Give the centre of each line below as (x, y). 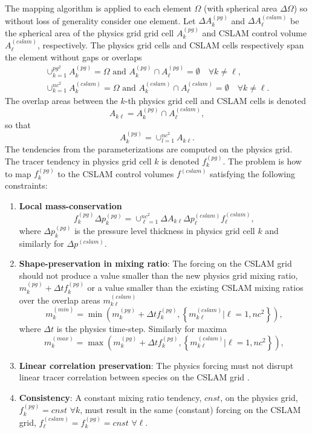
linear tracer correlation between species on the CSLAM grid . (134, 377)
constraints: (26, 185)
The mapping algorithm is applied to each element (98, 8)
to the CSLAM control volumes (116, 173)
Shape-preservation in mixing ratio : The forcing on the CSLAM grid (155, 263)
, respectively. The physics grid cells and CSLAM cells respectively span (171, 45)
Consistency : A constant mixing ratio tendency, (110, 397)
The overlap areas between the (61, 100)
